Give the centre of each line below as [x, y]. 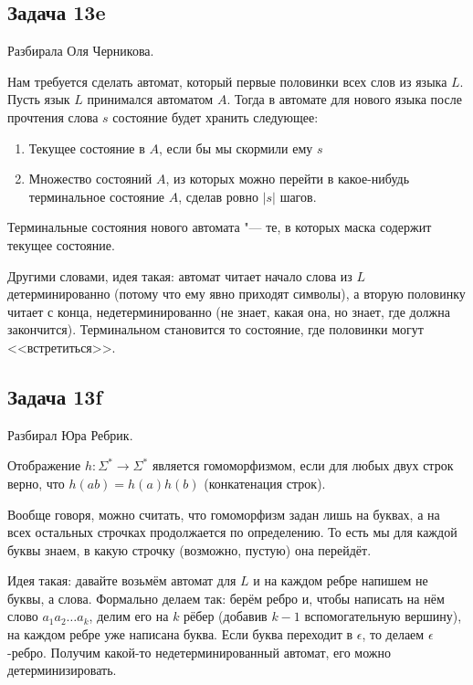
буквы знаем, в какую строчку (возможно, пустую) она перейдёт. [189, 549]
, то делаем [393, 634]
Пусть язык [39, 99]
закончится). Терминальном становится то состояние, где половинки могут [215, 329]
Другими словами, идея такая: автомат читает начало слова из [180, 275]
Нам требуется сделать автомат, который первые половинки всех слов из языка [227, 81]
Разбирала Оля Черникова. [81, 51]
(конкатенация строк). [265, 483]
